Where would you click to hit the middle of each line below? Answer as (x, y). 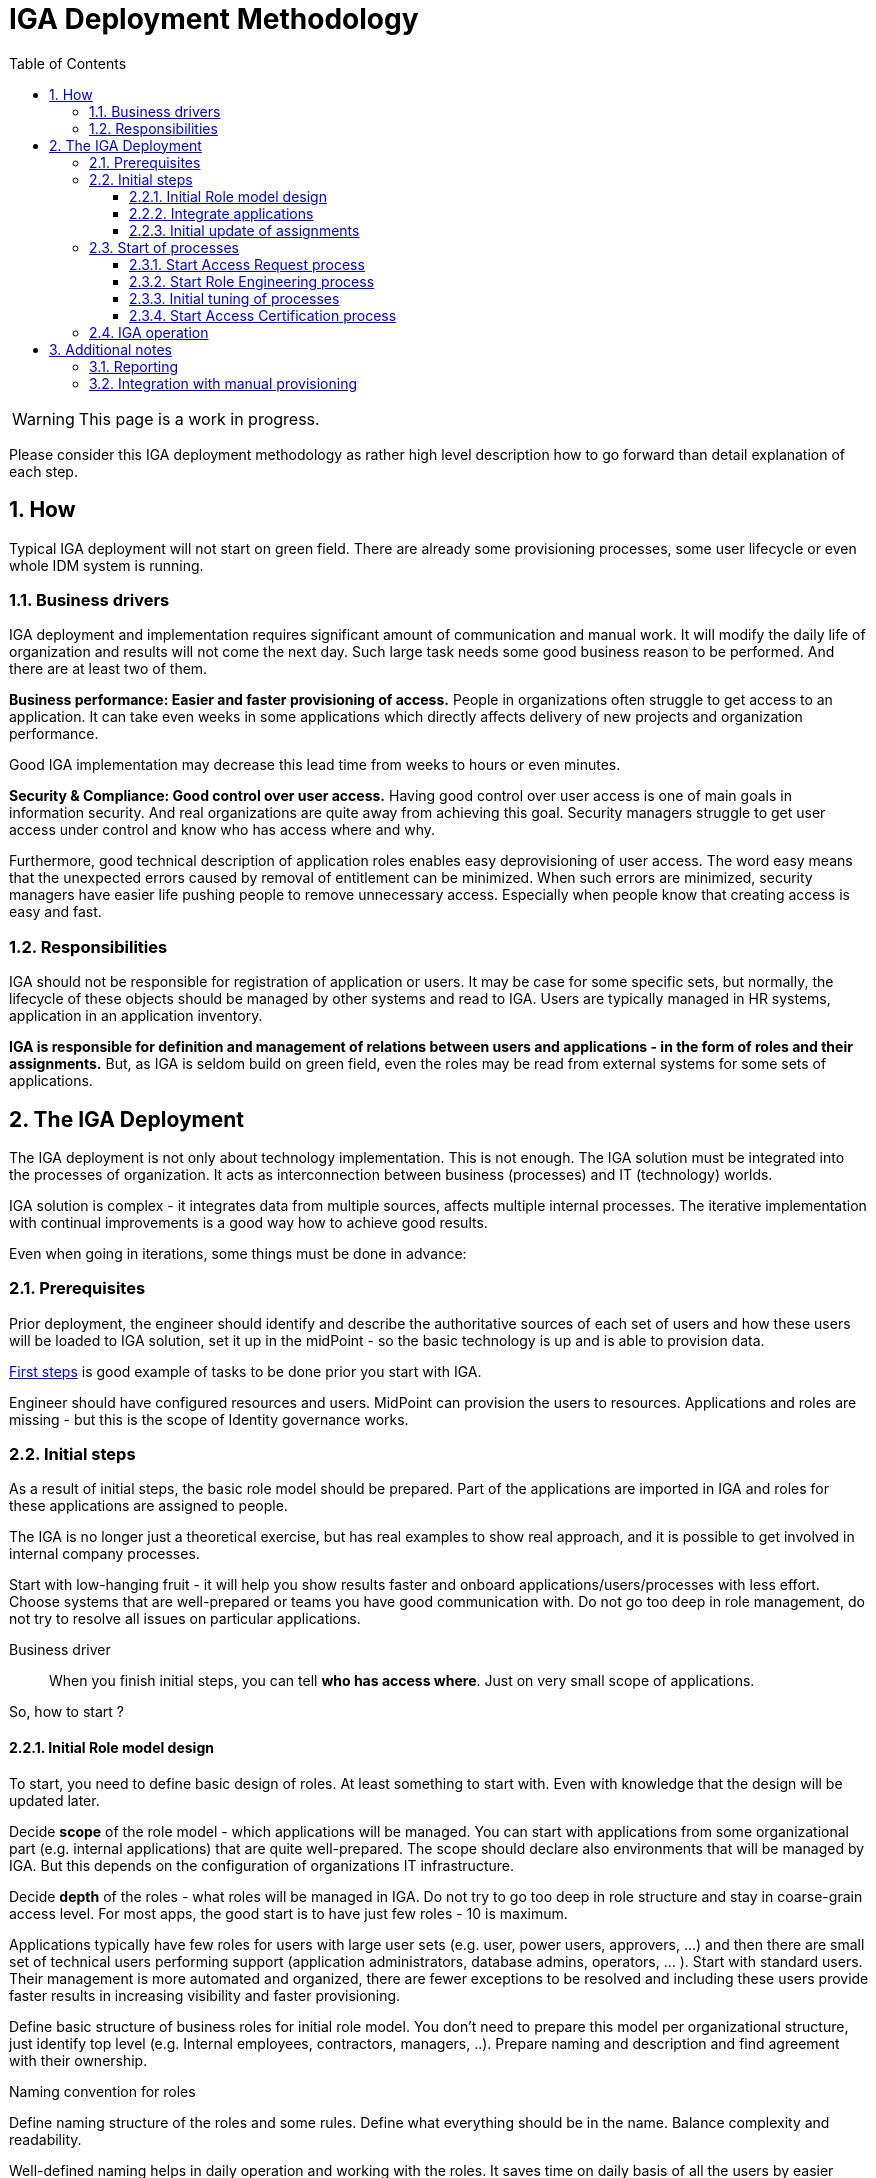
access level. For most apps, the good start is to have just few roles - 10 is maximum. (288, 1913)
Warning (43, 418)
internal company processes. (104, 1554)
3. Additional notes (110, 349)
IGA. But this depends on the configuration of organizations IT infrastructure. (261, 1865)
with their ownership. (78, 2060)
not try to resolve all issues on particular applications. (185, 1619)
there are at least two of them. (108, 669)
